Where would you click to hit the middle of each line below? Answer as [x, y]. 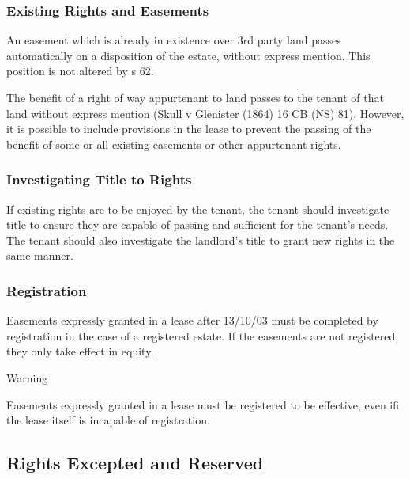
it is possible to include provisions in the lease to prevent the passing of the [189, 129]
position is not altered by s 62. [80, 71]
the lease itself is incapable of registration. [108, 420]
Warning [27, 377]
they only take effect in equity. [80, 351]
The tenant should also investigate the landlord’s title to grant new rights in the [201, 239]
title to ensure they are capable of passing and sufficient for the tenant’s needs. [197, 224]
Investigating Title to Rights [99, 179]
